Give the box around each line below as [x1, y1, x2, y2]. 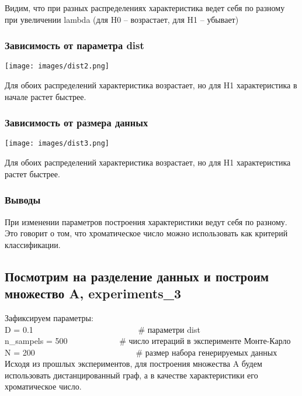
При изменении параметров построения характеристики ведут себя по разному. [5, 215, 287, 228]
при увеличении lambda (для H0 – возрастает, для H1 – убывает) [5, 13, 239, 25]
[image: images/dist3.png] [5, 139, 109, 148]
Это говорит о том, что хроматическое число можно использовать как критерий [5, 227, 288, 239]
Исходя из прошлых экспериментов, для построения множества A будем [5, 357, 262, 370]
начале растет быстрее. [5, 90, 86, 102]
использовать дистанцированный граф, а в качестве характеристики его [5, 369, 258, 381]
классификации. [5, 238, 61, 250]
